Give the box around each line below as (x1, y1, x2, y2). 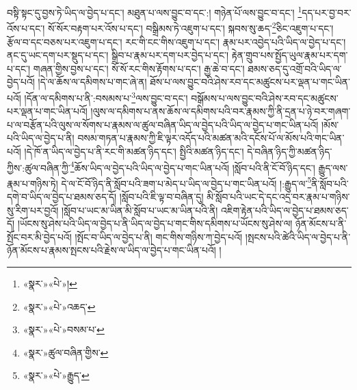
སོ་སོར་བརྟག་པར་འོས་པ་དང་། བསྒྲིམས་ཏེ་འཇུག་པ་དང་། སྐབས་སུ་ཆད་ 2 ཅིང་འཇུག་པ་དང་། (48, 19, 334, 35)
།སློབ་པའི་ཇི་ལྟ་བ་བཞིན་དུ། (119, 190, 204, 203)
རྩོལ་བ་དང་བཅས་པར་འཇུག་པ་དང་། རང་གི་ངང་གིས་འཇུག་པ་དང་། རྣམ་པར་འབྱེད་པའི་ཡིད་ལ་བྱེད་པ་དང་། (7, 34, 346, 49)
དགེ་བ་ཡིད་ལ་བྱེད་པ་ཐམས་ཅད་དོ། (7, 190, 117, 203)
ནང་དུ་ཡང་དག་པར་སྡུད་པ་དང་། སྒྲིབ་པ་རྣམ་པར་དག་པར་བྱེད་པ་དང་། (7, 48, 229, 62)
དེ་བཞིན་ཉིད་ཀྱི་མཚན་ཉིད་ (247, 144, 332, 158)
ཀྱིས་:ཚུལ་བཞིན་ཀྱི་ (7, 160, 70, 174)
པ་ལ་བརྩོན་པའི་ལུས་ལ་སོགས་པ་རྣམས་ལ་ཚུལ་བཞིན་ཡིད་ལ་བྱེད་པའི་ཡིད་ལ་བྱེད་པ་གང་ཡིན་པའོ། (7, 117, 319, 131)
